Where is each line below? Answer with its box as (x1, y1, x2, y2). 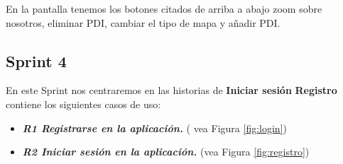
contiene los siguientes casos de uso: (6, 96, 161, 111)
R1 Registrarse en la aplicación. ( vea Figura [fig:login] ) (22, 120, 287, 135)
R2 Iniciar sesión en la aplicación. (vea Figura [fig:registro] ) (22, 144, 310, 159)
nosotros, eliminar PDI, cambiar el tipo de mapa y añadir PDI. (6, 15, 281, 30)
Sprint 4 (6, 49, 67, 71)
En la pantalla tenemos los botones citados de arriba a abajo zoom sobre (6, 1, 322, 16)
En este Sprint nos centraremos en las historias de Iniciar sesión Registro (6, 83, 337, 98)
